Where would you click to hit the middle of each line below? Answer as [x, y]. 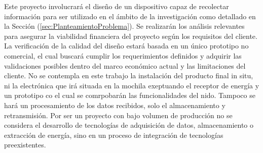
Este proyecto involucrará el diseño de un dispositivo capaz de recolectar [117, 6]
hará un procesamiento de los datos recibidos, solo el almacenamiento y [115, 105]
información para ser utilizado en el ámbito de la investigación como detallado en [130, 16]
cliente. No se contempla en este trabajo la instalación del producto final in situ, [129, 75]
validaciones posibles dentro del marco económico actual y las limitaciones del [125, 65]
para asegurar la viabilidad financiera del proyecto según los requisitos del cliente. [131, 36]
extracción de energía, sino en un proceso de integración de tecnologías [114, 135]
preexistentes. [25, 145]
